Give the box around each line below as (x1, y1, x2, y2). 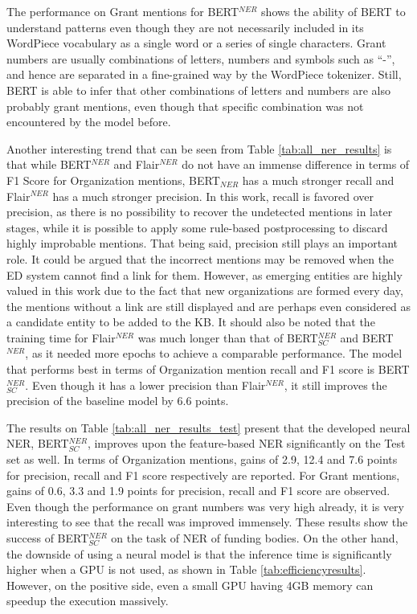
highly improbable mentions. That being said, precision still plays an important (6, 235, 399, 252)
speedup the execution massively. (6, 592, 169, 609)
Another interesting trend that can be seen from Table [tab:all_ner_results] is (6, 140, 392, 157)
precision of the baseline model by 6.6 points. (6, 392, 229, 409)
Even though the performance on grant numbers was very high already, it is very (6, 497, 404, 514)
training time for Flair (6, 329, 116, 346)
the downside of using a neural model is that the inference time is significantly (6, 545, 392, 562)
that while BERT (6, 156, 92, 173)
